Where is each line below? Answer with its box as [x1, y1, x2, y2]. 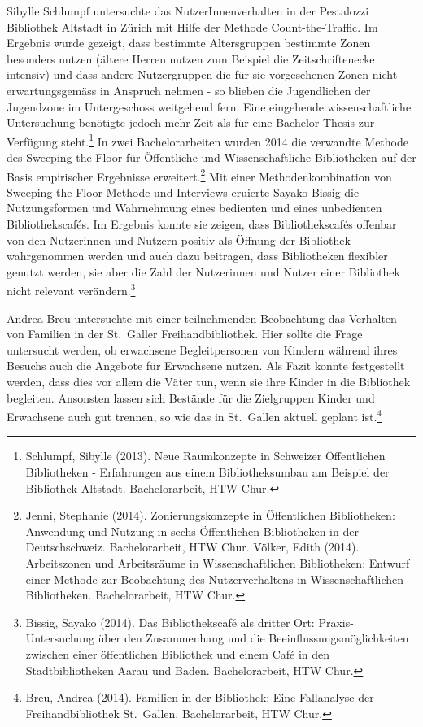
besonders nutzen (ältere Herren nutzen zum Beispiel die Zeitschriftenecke [7, 50, 375, 67]
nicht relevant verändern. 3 [7, 280, 136, 299]
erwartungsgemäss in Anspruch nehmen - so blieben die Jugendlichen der [7, 81, 371, 98]
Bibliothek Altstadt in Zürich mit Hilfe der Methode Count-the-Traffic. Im [7, 18, 378, 35]
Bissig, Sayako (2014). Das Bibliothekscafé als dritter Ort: [25, 613, 315, 630]
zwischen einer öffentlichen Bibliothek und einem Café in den [25, 646, 330, 662]
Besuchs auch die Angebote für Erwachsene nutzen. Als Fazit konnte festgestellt [7, 357, 405, 374]
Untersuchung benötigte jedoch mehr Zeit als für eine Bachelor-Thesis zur [7, 114, 375, 131]
